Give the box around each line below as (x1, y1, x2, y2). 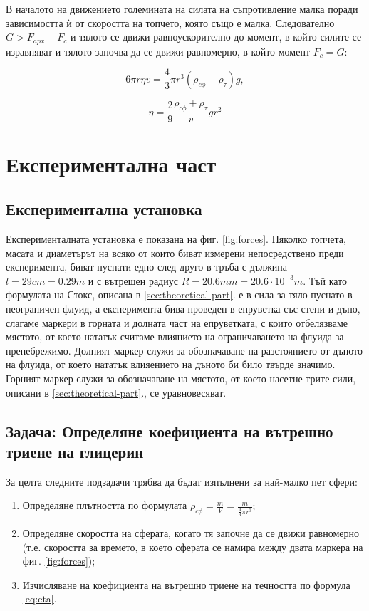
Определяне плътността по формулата (22, 498, 187, 513)
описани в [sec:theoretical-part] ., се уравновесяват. (6, 385, 227, 399)
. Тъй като (303, 273, 348, 288)
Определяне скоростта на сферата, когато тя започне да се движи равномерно (22, 525, 359, 540)
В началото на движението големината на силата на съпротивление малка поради (6, 1, 358, 16)
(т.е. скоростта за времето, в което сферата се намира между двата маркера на (22, 539, 363, 554)
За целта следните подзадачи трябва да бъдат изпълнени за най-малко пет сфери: (6, 474, 358, 489)
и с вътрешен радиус (88, 273, 178, 288)
